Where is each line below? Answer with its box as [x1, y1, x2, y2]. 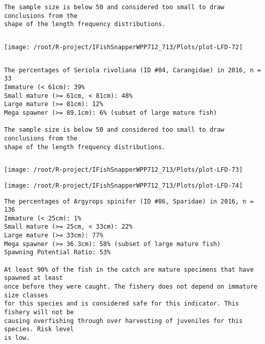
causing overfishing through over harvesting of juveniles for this [4, 317, 243, 325]
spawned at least [4, 274, 63, 282]
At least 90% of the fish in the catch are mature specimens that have [4, 266, 254, 273]
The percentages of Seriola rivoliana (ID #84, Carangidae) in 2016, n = [4, 66, 261, 74]
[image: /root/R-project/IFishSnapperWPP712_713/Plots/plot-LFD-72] [4, 43, 243, 51]
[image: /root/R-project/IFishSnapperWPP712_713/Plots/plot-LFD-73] [4, 166, 243, 174]
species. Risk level [4, 326, 74, 333]
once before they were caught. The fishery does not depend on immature [4, 283, 257, 291]
